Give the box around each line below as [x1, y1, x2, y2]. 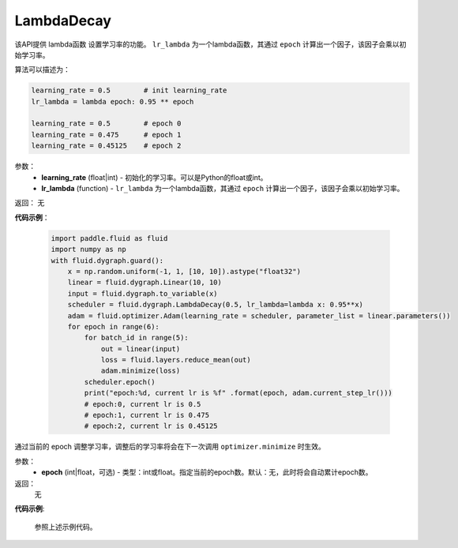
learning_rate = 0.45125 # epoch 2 [31, 141, 182, 150]
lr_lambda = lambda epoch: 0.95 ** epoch [31, 97, 194, 106]
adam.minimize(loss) [100, 366, 181, 375]
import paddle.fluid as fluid [51, 234, 168, 242]
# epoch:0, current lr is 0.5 [84, 400, 201, 408]
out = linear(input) [100, 344, 181, 353]
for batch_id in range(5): [84, 333, 189, 343]
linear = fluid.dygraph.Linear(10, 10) [67, 278, 223, 287]
